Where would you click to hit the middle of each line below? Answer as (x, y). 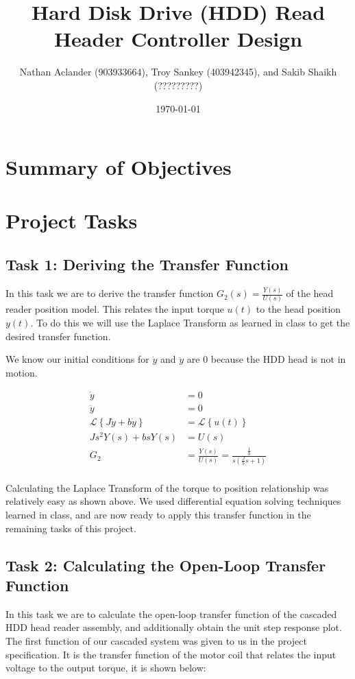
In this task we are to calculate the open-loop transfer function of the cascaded (171, 614)
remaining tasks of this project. (71, 528)
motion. (22, 372)
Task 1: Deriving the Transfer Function (147, 264)
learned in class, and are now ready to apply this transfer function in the (158, 514)
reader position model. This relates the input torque (115, 309)
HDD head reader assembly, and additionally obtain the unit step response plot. (174, 627)
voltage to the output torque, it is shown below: (106, 668)
